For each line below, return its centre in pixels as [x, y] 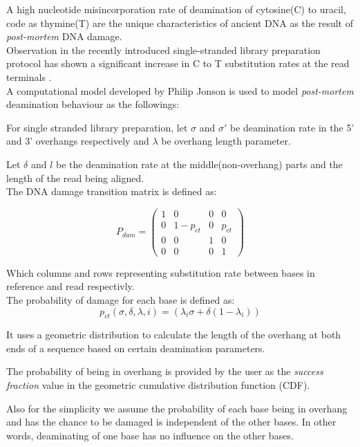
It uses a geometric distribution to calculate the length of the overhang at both [174, 335]
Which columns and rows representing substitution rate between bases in [161, 272]
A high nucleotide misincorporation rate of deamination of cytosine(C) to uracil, [176, 9]
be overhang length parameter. [226, 141]
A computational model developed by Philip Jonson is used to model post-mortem [180, 90]
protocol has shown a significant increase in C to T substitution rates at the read [178, 63]
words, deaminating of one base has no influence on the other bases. [150, 435]
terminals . [29, 76]
